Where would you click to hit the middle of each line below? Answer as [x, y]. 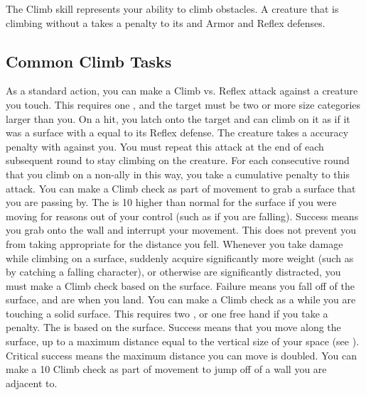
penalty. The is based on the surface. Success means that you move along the [173, 327]
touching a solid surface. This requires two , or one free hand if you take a [167, 313]
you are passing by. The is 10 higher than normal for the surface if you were [171, 202]
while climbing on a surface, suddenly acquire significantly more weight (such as [180, 258]
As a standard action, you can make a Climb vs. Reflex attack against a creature [182, 91]
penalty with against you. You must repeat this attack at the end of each [165, 146]
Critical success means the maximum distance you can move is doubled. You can [181, 355]
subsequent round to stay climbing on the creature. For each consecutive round [178, 160]
